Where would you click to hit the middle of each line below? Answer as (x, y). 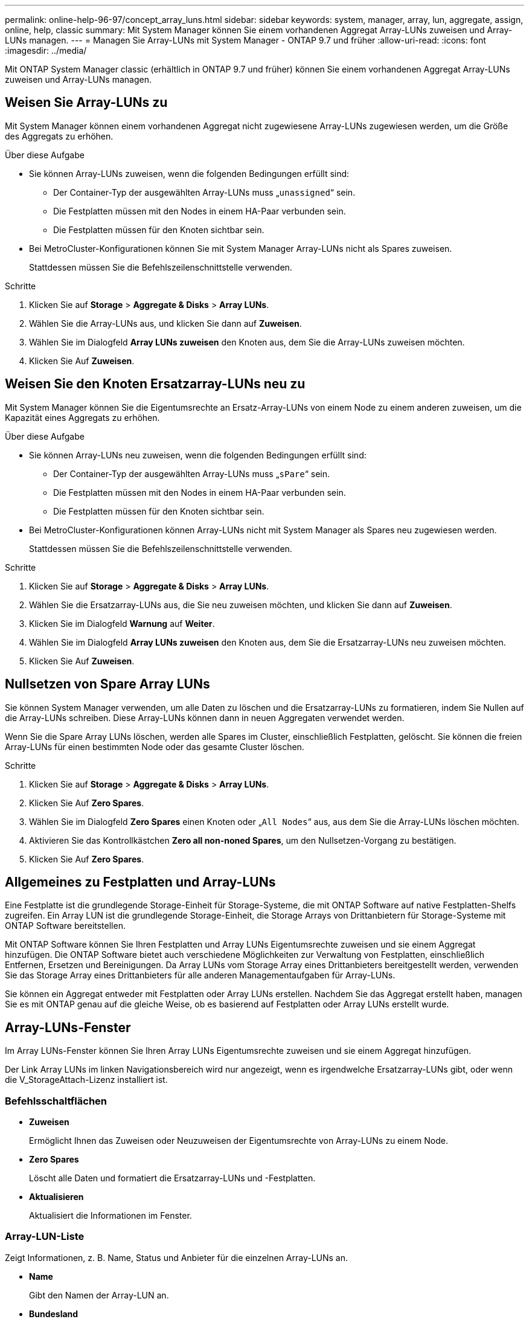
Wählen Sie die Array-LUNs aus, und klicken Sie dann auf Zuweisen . (165, 323)
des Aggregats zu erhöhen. (59, 136)
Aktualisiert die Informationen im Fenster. (111, 1215)
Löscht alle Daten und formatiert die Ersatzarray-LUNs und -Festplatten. (172, 1178)
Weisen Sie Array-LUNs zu (86, 103)
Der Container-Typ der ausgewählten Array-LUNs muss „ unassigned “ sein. (204, 192)
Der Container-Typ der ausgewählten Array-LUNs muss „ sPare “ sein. (192, 473)
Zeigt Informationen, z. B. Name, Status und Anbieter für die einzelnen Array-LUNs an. (177, 1257)
